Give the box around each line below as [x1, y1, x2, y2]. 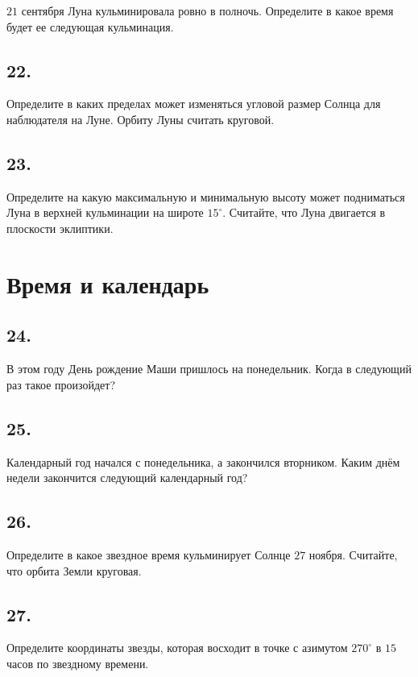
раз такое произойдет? [6, 376, 116, 392]
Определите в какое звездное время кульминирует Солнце [6, 546, 291, 563]
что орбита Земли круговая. [6, 562, 142, 579]
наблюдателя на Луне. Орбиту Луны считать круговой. [6, 110, 275, 127]
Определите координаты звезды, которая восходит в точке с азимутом [6, 639, 348, 656]
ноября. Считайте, [308, 546, 398, 563]
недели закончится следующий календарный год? [6, 469, 248, 486]
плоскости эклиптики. [6, 219, 114, 236]
